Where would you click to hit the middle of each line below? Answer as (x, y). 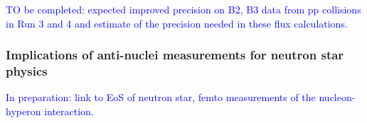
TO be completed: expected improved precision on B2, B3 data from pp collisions (183, 9)
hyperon (23, 111)
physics (27, 71)
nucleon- (337, 97)
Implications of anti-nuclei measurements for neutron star (175, 55)
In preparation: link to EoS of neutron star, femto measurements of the (161, 97)
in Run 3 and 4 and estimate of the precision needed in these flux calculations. (177, 23)
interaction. (69, 111)
